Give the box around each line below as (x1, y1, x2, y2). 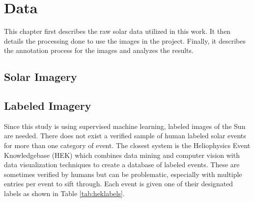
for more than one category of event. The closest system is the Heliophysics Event (4, 140, 251, 151)
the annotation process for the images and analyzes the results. (4, 45, 194, 55)
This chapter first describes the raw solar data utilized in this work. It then (4, 26, 231, 36)
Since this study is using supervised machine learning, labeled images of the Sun (4, 121, 246, 131)
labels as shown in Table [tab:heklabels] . (4, 188, 125, 199)
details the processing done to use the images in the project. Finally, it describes (4, 35, 246, 46)
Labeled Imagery (4, 98, 91, 113)
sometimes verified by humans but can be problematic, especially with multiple (4, 169, 242, 179)
